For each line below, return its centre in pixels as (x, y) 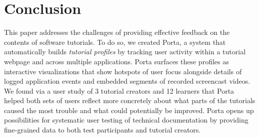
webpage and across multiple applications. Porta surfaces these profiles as (116, 61)
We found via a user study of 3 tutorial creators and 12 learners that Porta (119, 90)
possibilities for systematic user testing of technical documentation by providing (126, 120)
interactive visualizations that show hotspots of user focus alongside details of (123, 71)
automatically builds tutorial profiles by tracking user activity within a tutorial (125, 52)
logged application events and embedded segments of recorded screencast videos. (127, 81)
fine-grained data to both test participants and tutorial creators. (102, 130)
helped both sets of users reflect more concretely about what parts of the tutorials (130, 100)
